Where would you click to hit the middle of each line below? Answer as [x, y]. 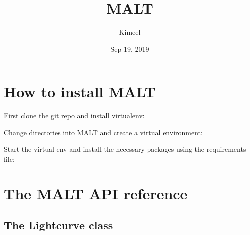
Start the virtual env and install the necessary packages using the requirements [125, 149]
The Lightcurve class [59, 225]
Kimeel [130, 32]
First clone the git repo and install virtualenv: [74, 116]
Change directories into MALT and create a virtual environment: [103, 132]
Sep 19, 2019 [130, 49]
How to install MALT [80, 92]
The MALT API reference [96, 193]
